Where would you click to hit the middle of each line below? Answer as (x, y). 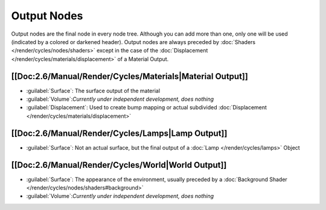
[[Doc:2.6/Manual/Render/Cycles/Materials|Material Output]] (130, 76)
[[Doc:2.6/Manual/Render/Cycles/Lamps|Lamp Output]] (119, 133)
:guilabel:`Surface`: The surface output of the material (93, 91)
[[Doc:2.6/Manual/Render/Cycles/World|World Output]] (119, 165)
